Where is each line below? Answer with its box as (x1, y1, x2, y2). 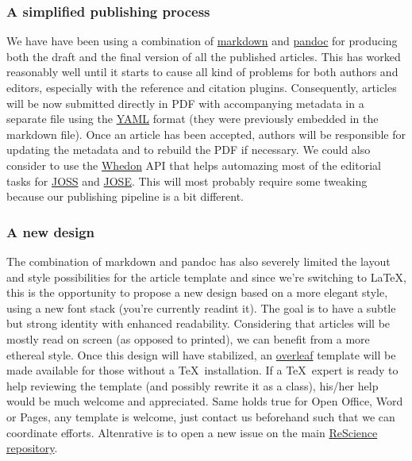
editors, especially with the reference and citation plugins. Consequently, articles (6, 79, 397, 95)
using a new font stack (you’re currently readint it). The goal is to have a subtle (6, 299, 396, 316)
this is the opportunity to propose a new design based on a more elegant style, (6, 284, 388, 301)
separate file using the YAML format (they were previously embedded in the (6, 110, 379, 127)
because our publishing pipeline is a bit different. (6, 188, 245, 205)
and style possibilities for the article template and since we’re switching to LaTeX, (6, 268, 406, 285)
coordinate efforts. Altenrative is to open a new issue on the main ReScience (6, 424, 378, 440)
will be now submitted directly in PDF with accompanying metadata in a (6, 94, 364, 111)
